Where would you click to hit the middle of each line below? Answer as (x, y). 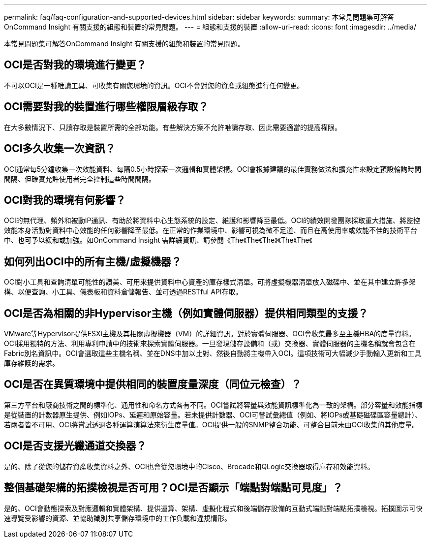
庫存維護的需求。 (31, 363)
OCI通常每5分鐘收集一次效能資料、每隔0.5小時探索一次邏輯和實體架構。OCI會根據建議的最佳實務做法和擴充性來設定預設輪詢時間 (213, 169)
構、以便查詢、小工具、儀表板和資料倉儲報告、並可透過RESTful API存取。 (123, 292)
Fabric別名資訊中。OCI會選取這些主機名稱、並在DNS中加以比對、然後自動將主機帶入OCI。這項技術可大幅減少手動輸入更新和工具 (213, 353)
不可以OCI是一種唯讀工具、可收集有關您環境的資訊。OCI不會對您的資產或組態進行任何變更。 (154, 85)
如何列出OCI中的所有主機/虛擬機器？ (93, 261)
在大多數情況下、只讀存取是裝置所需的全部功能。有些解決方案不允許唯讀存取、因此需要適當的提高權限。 (173, 127)
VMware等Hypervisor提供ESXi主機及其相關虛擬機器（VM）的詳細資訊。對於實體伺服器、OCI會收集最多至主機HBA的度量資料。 (210, 334)
